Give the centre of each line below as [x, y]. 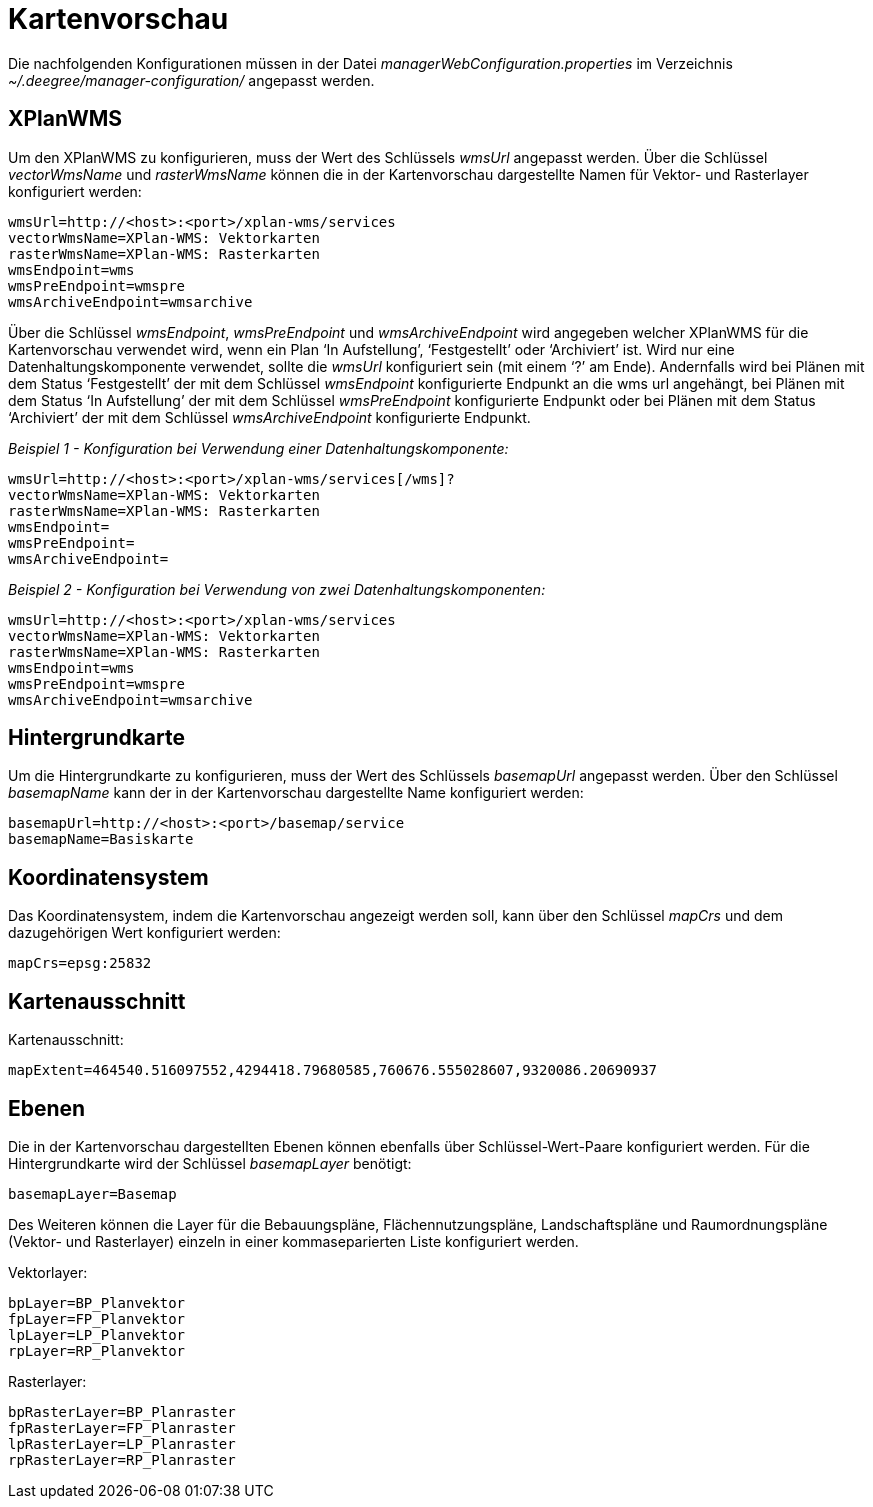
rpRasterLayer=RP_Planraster [122, 1459]
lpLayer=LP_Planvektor [97, 1334]
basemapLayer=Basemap [92, 1193]
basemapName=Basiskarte [101, 839]
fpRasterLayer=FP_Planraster [122, 1427]
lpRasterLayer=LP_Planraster [122, 1443]
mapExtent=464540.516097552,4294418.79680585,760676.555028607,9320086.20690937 [333, 1070]
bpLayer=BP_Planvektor [97, 1302]
